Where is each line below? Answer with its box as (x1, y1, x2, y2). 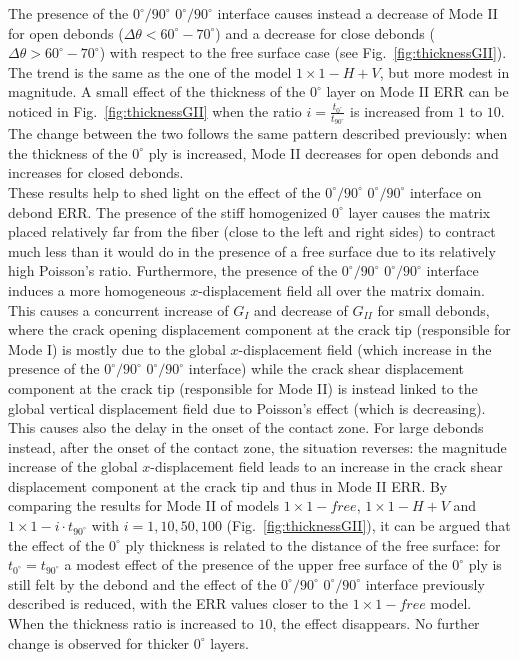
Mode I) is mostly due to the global (8, 338, 226, 359)
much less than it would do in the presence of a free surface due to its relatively (8, 240, 496, 261)
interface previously (365, 573, 485, 594)
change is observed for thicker (8, 632, 190, 653)
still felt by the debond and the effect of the (8, 573, 277, 594)
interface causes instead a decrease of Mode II (217, 3, 498, 23)
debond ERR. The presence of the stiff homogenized (8, 201, 328, 222)
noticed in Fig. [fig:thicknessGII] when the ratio (8, 100, 302, 121)
